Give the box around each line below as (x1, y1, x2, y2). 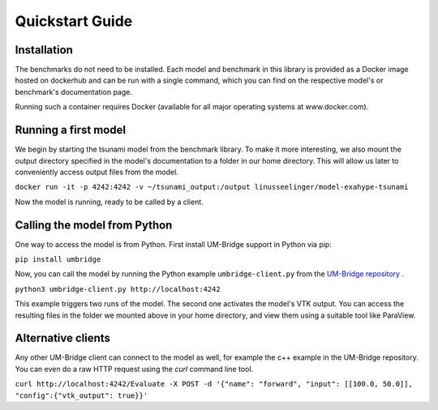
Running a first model (15, 123, 126, 137)
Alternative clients (15, 331, 111, 345)
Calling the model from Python (15, 218, 173, 232)
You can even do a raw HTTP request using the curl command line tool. (15, 364, 254, 374)
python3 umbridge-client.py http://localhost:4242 (15, 284, 221, 293)
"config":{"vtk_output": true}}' (15, 391, 148, 400)
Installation (15, 43, 73, 57)
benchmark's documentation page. (15, 87, 133, 96)
